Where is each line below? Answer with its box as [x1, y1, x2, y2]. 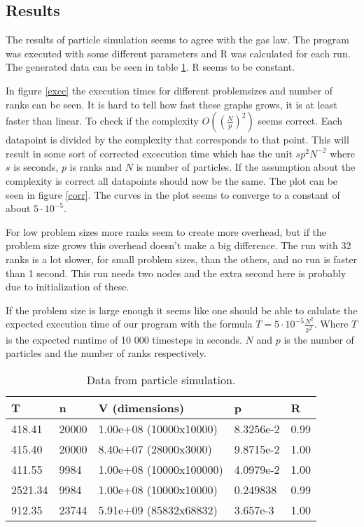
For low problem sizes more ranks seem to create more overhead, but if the [6, 224, 327, 239]
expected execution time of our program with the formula [6, 316, 253, 331]
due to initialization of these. [6, 279, 129, 294]
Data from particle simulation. [86, 371, 236, 388]
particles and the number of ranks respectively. [6, 346, 206, 360]
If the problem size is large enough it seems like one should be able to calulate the [6, 302, 358, 317]
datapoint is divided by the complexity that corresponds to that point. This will [6, 132, 349, 147]
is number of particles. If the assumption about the [136, 160, 356, 174]
